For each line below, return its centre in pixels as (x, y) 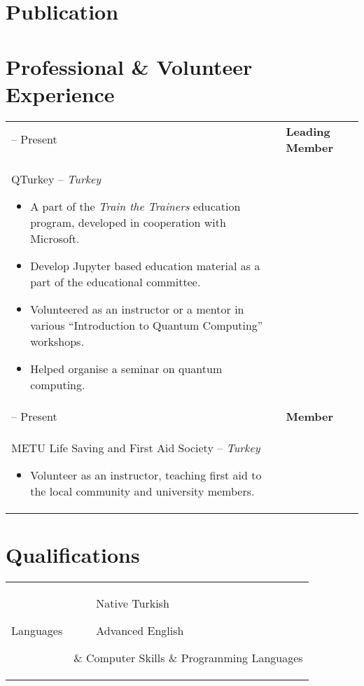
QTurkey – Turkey (56, 178)
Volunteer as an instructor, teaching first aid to (146, 475)
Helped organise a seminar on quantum (126, 368)
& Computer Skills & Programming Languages (188, 657)
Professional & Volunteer (129, 66)
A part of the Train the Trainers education (135, 206)
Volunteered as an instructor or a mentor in (137, 309)
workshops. (57, 341)
